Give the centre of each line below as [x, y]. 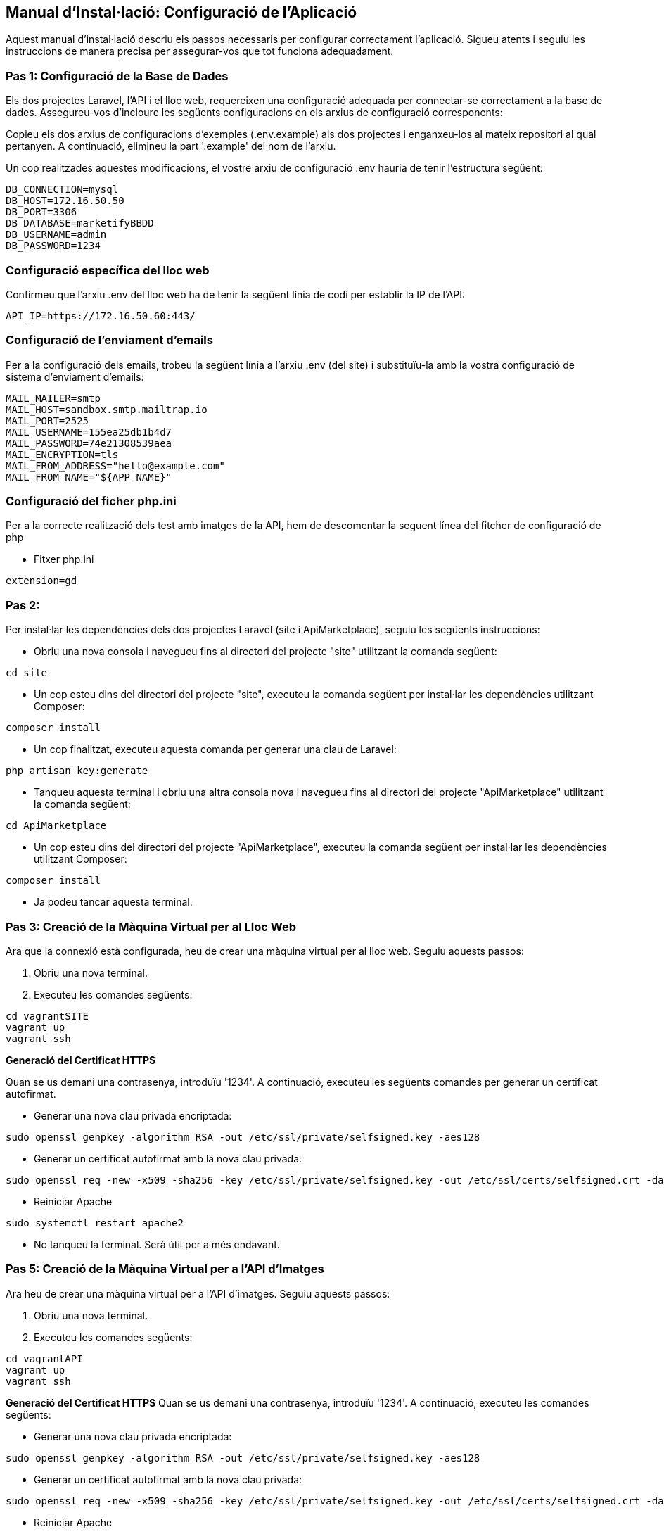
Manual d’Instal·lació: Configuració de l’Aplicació [181, 12]
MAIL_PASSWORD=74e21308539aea [89, 443]
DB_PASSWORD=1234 [53, 246]
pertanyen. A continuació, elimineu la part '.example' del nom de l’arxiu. [171, 146]
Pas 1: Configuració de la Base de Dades [117, 76]
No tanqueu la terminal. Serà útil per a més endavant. [157, 1244]
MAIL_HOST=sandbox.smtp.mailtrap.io [107, 409]
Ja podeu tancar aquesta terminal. [113, 902]
